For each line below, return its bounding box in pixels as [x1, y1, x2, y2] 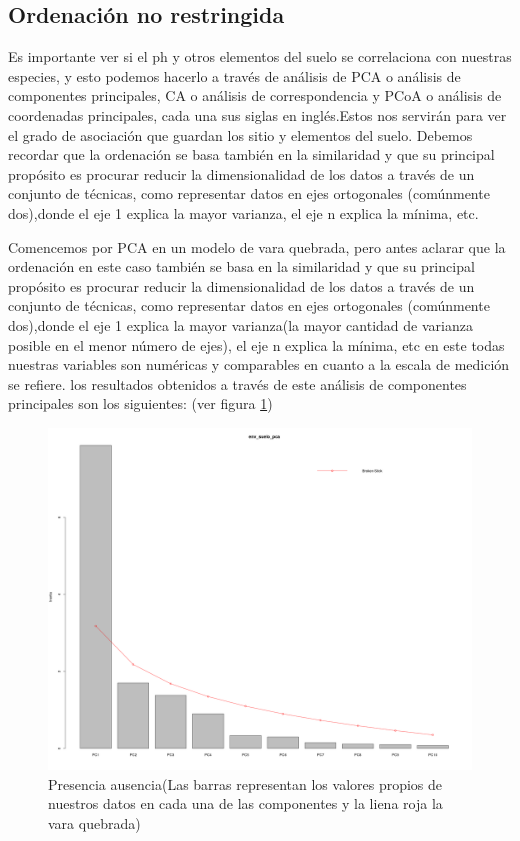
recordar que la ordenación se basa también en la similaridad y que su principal [8, 144, 495, 165]
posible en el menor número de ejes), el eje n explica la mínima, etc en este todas [8, 334, 505, 355]
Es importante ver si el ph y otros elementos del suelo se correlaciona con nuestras [8, 46, 512, 67]
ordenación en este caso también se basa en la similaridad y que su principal [8, 256, 475, 277]
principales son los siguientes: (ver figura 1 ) [8, 393, 273, 414]
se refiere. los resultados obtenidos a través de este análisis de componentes [8, 373, 467, 394]
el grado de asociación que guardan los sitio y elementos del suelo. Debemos [8, 124, 473, 145]
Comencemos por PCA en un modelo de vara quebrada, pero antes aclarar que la [8, 236, 506, 257]
